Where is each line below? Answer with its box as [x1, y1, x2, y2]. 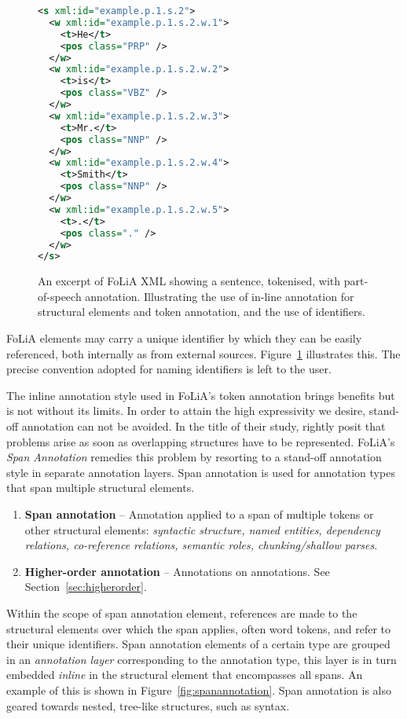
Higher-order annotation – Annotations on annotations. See [24, 563, 330, 579]
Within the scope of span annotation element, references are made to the [6, 604, 357, 621]
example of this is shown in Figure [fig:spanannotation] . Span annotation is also [6, 681, 391, 698]
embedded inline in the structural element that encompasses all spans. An [6, 666, 363, 683]
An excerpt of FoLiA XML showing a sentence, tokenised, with [38, 273, 341, 289]
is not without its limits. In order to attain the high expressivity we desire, [6, 402, 366, 419]
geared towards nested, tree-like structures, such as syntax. [6, 697, 290, 713]
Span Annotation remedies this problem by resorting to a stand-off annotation [6, 449, 382, 465]
